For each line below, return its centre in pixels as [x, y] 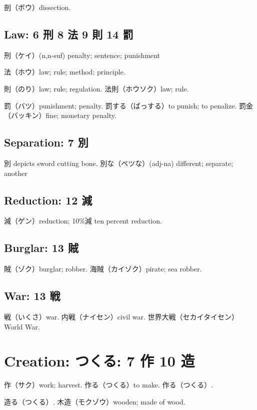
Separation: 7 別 [46, 142]
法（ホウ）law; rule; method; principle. [65, 72]
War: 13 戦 [32, 296]
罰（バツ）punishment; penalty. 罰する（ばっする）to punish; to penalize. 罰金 [128, 105]
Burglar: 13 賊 [41, 248]
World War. [22, 326]
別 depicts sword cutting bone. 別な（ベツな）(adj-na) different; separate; [119, 163]
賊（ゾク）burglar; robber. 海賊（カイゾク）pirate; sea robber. [103, 269]
